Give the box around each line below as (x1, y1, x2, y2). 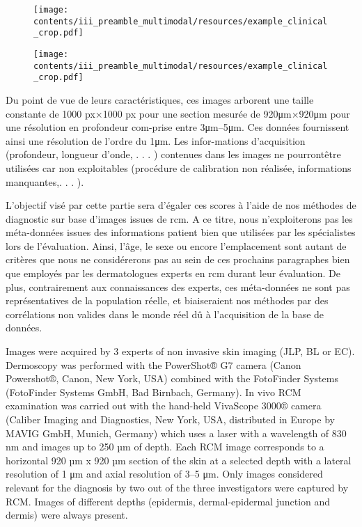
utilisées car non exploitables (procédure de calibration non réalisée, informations (6, 160, 352, 175)
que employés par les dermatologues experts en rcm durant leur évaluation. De (6, 266, 341, 281)
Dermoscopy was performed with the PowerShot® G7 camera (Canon (6, 357, 301, 372)
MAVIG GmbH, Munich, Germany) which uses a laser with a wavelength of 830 (6, 425, 347, 440)
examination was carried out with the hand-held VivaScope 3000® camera (6, 398, 322, 413)
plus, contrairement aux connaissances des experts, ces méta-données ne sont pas (6, 279, 350, 294)
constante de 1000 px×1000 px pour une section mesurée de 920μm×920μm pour (6, 106, 350, 120)
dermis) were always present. (6, 508, 128, 522)
